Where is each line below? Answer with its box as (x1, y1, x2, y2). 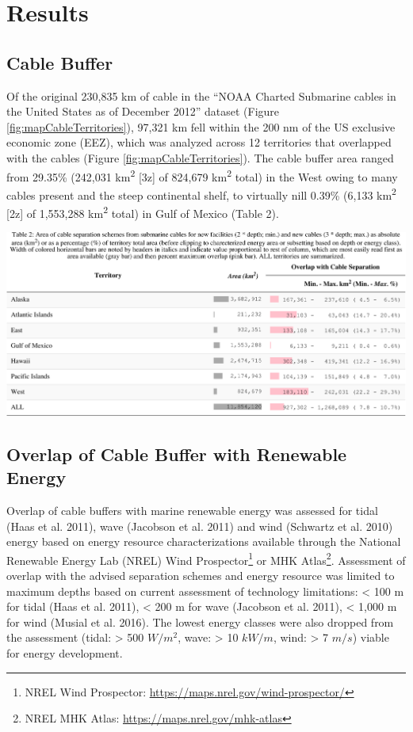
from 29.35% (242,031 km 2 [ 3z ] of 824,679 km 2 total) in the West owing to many (6, 166, 398, 185)
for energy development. (6, 645, 123, 661)
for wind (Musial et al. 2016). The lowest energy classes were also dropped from (6, 613, 394, 630)
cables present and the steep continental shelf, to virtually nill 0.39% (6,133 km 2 (6, 184, 396, 203)
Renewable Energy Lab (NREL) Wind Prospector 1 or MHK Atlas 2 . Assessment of (6, 549, 406, 568)
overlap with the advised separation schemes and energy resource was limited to (6, 567, 395, 584)
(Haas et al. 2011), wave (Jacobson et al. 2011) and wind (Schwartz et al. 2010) (6, 517, 393, 534)
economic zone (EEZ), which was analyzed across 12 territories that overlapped (6, 134, 392, 151)
